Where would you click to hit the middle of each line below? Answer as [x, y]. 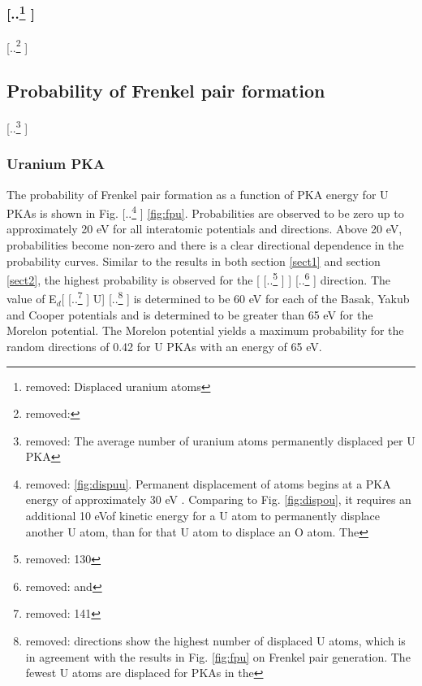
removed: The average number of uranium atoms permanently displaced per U [220, 440]
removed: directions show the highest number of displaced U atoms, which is [215, 641]
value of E [32, 299]
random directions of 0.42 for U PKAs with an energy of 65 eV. [164, 346]
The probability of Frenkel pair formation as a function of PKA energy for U [198, 194]
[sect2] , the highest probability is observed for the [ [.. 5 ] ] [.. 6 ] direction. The [199, 278]
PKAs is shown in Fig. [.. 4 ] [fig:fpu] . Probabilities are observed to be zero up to [205, 212]
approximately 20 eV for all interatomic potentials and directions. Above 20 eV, [205, 229]
